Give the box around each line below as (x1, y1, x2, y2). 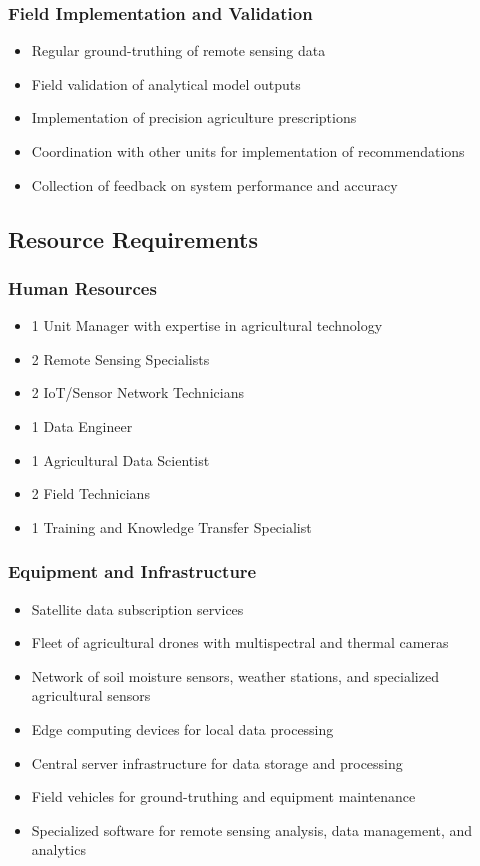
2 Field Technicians (31, 483, 150, 504)
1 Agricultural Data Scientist (31, 449, 210, 470)
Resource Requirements (8, 223, 258, 254)
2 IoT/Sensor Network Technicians (31, 382, 244, 403)
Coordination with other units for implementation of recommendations (31, 141, 465, 161)
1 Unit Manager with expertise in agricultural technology (31, 315, 383, 336)
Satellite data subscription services (31, 598, 244, 619)
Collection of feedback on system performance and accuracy (31, 174, 398, 195)
